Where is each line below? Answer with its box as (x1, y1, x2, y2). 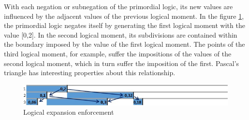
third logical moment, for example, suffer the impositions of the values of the (4, 48, 232, 58)
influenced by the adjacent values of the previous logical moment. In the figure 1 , (4, 11, 244, 21)
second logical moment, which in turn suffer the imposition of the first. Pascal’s (4, 58, 239, 68)
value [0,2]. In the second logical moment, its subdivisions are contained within (4, 29, 237, 40)
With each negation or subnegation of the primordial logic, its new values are (4, 1, 233, 11)
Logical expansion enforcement (23, 107, 114, 117)
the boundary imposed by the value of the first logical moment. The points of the (4, 39, 245, 49)
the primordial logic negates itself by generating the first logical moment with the (4, 20, 245, 30)
